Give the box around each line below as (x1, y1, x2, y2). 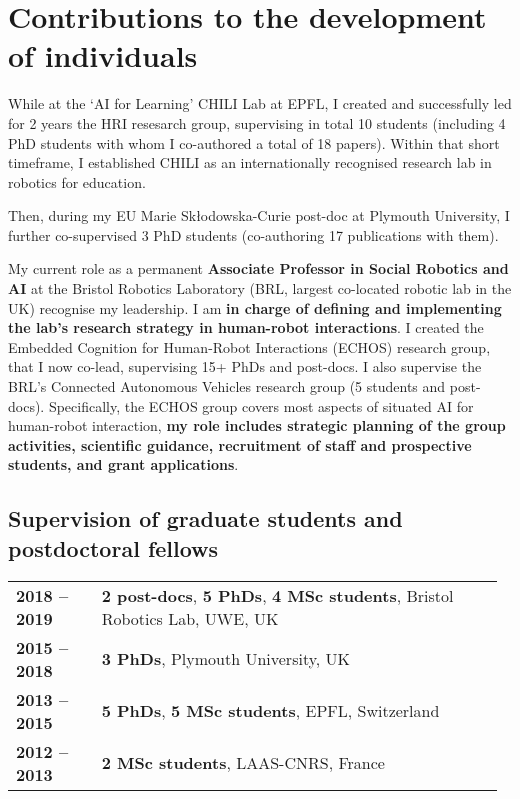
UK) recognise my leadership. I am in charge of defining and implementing (8, 297, 502, 318)
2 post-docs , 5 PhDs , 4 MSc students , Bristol (101, 583, 454, 607)
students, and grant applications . (8, 454, 239, 475)
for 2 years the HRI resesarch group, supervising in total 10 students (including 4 (8, 112, 506, 133)
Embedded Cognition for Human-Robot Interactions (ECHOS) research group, (8, 336, 491, 357)
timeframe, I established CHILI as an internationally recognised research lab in (8, 152, 492, 173)
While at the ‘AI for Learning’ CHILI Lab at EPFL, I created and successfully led (8, 93, 512, 114)
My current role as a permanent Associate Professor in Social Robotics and (8, 258, 509, 279)
